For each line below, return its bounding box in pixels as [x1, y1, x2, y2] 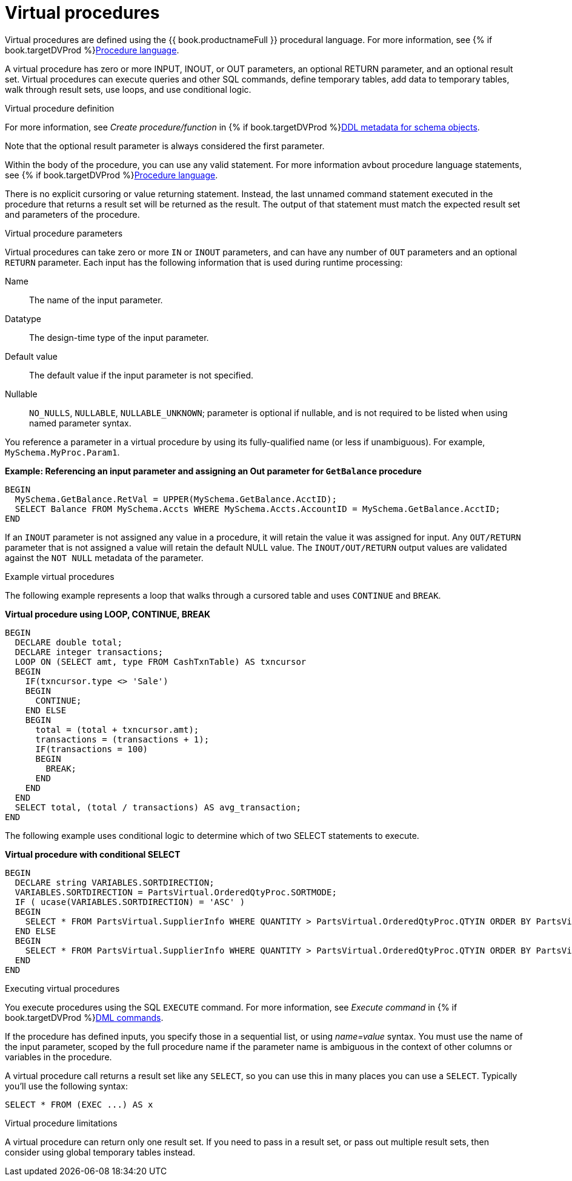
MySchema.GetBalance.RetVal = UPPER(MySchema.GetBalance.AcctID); [15, 494, 337, 504]
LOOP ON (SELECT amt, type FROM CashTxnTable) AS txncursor [15, 656, 307, 667]
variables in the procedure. [5, 1051, 112, 1062]
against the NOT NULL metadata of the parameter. [5, 552, 204, 563]
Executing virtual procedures [5, 983, 120, 994]
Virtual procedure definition [5, 103, 115, 113]
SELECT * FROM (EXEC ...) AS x [5, 1099, 153, 1109]
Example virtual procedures [5, 571, 115, 582]
